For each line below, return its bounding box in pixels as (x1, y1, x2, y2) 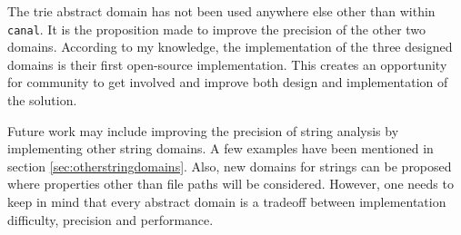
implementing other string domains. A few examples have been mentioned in (7, 139, 434, 158)
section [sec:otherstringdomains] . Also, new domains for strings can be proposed (7, 156, 452, 175)
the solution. (7, 91, 77, 110)
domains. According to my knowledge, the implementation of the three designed (7, 37, 453, 56)
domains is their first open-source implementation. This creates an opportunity (7, 54, 447, 73)
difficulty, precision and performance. (7, 210, 214, 229)
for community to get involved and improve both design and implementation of (7, 73, 448, 92)
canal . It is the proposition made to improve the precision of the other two (7, 19, 426, 38)
